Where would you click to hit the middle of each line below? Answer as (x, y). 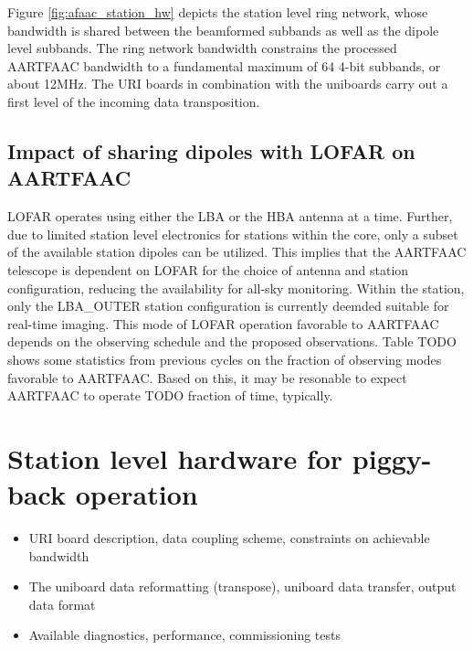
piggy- (392, 458)
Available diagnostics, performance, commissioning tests (184, 635)
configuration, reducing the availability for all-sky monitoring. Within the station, (236, 288)
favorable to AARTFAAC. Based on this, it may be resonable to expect (207, 377)
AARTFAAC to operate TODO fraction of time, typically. (170, 395)
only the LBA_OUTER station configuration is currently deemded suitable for (228, 306)
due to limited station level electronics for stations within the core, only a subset (233, 234)
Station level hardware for (175, 458)
